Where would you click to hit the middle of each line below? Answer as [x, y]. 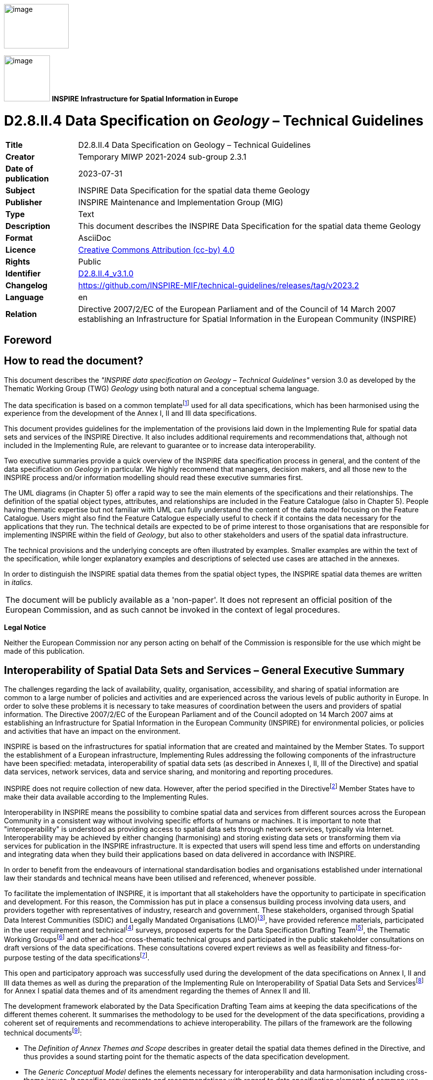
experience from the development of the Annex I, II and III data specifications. [130, 413]
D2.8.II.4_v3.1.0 [106, 273]
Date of [20, 168]
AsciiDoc [95, 238]
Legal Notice [25, 628]
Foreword [28, 340]
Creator [20, 157]
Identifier [23, 273]
